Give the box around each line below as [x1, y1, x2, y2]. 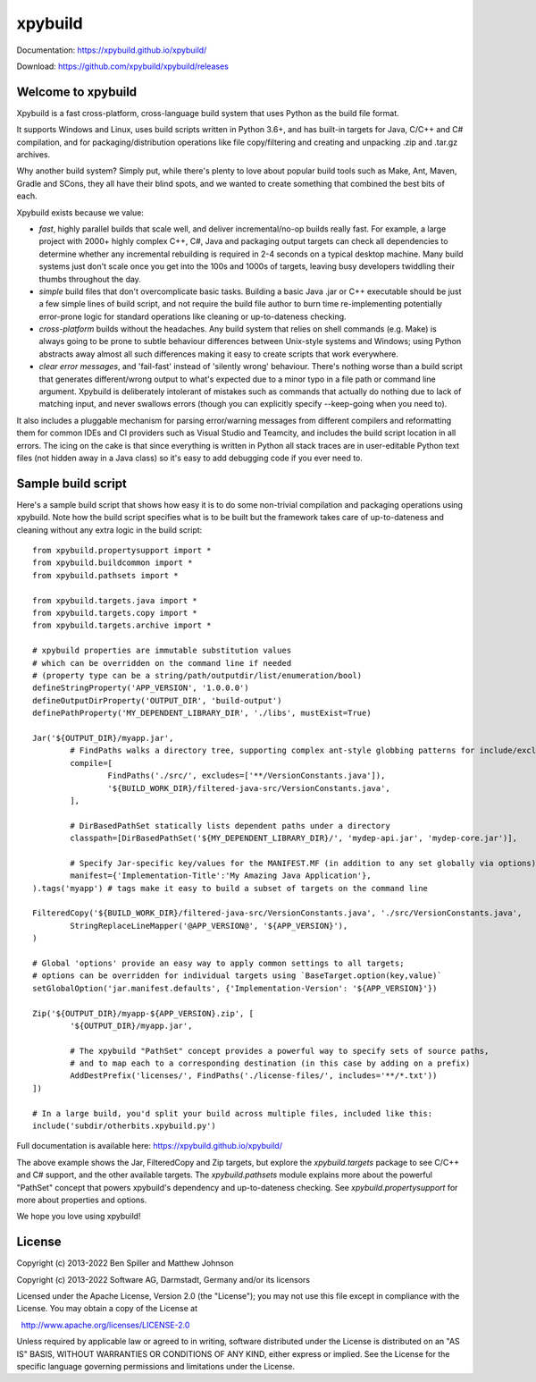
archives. [16, 149, 51, 160]
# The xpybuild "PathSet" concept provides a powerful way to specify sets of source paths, [70, 1046, 490, 1056]
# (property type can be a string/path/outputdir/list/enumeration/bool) [32, 670, 363, 680]
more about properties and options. [16, 1194, 147, 1205]
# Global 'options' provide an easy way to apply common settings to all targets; [32, 957, 405, 968]
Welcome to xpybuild [16, 84, 138, 99]
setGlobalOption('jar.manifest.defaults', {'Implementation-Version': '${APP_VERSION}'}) [32, 983, 438, 993]
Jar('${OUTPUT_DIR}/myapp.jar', [32, 733, 174, 743]
